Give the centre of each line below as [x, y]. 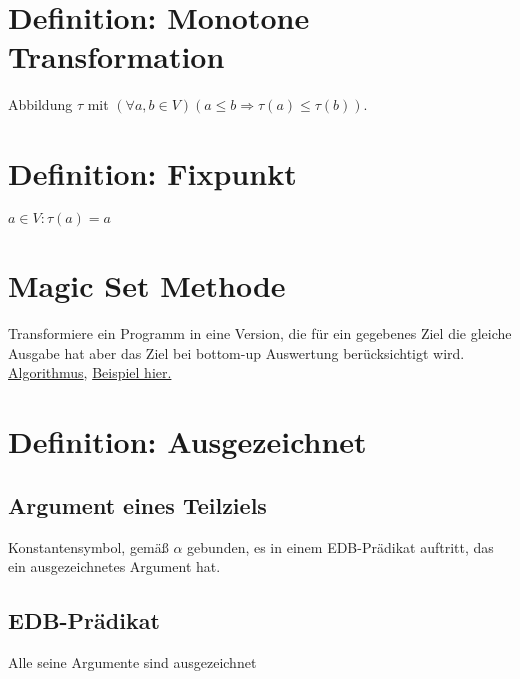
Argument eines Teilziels [137, 504]
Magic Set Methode [147, 285]
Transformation [116, 56]
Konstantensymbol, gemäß [88, 546]
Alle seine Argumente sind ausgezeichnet [132, 661]
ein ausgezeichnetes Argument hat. [114, 566]
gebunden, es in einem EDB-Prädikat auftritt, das [340, 546]
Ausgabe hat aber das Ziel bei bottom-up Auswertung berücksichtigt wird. [236, 352]
